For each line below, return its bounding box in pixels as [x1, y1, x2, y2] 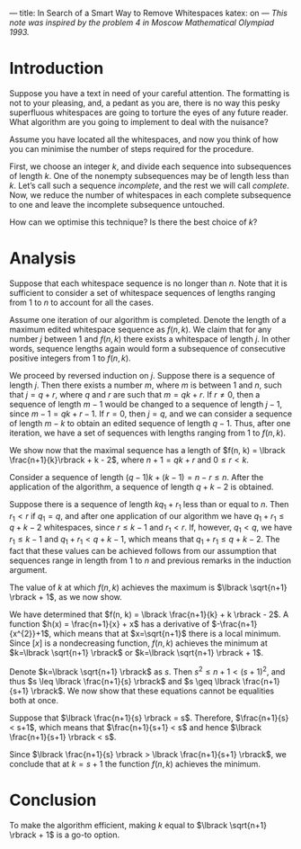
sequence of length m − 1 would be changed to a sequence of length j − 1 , [9, 398, 283, 409]
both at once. [9, 694, 59, 705]
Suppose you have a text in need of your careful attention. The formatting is [9, 87, 290, 98]
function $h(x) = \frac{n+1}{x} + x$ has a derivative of [9, 619, 210, 630]
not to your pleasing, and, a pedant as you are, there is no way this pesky [9, 97, 280, 108]
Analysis [9, 248, 76, 269]
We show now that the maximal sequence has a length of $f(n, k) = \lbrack [9, 444, 286, 455]
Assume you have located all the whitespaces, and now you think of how [9, 134, 279, 145]
